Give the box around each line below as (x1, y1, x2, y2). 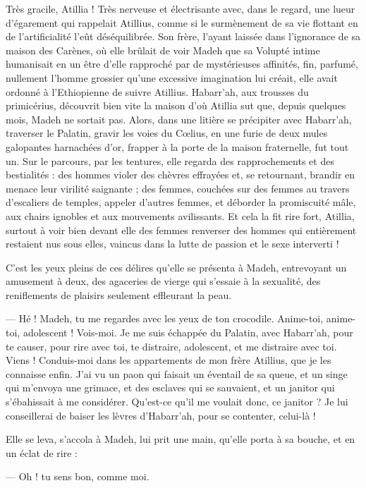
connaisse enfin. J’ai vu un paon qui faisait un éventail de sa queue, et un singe (6, 366, 348, 381)
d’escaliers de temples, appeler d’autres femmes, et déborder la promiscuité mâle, (6, 195, 356, 209)
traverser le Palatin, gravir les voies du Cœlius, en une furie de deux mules (6, 126, 328, 140)
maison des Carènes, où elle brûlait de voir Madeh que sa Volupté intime (6, 42, 320, 57)
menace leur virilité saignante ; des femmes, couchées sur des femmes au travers (6, 181, 350, 195)
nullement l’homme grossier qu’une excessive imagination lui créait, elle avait (6, 70, 338, 85)
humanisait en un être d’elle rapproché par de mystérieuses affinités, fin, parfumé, (6, 56, 358, 71)
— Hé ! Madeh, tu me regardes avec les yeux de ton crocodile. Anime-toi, (6, 311, 324, 326)
